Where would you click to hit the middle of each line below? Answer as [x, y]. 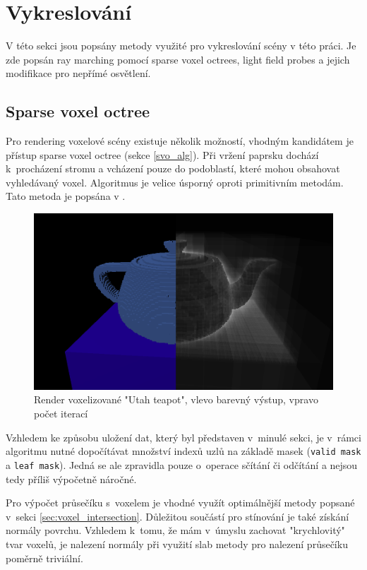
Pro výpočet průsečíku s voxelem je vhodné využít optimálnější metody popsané [180, 503]
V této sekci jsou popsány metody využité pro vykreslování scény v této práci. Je [181, 46]
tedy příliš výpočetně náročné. [71, 479]
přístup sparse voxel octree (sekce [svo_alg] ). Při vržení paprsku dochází [162, 154]
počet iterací [61, 414]
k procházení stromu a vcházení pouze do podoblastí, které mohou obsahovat [173, 168]
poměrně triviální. [44, 558]
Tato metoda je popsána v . [66, 196]
